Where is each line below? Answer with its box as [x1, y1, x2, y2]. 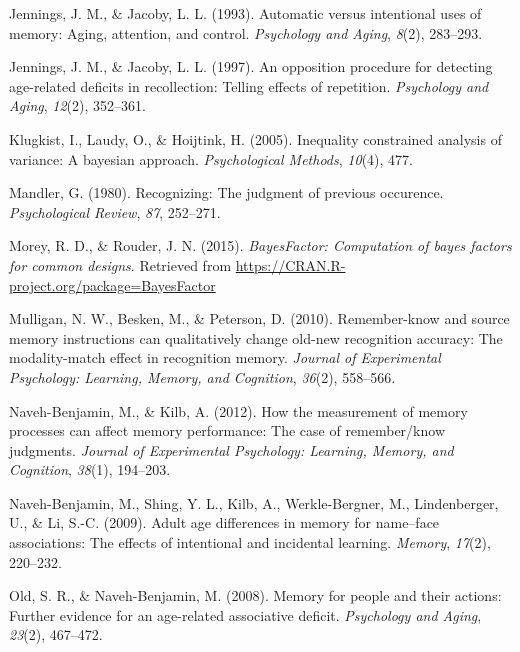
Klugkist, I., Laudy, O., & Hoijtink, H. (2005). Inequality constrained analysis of [9, 128, 502, 149]
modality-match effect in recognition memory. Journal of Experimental [9, 347, 441, 368]
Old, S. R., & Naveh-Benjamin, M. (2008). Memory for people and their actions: [9, 585, 502, 606]
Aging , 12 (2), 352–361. [9, 95, 146, 116]
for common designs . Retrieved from [9, 254, 232, 275]
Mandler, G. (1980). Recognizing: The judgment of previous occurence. [9, 182, 444, 203]
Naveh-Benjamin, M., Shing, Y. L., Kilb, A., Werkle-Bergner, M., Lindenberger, [9, 492, 499, 513]
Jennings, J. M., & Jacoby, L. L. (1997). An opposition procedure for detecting [9, 56, 493, 77]
